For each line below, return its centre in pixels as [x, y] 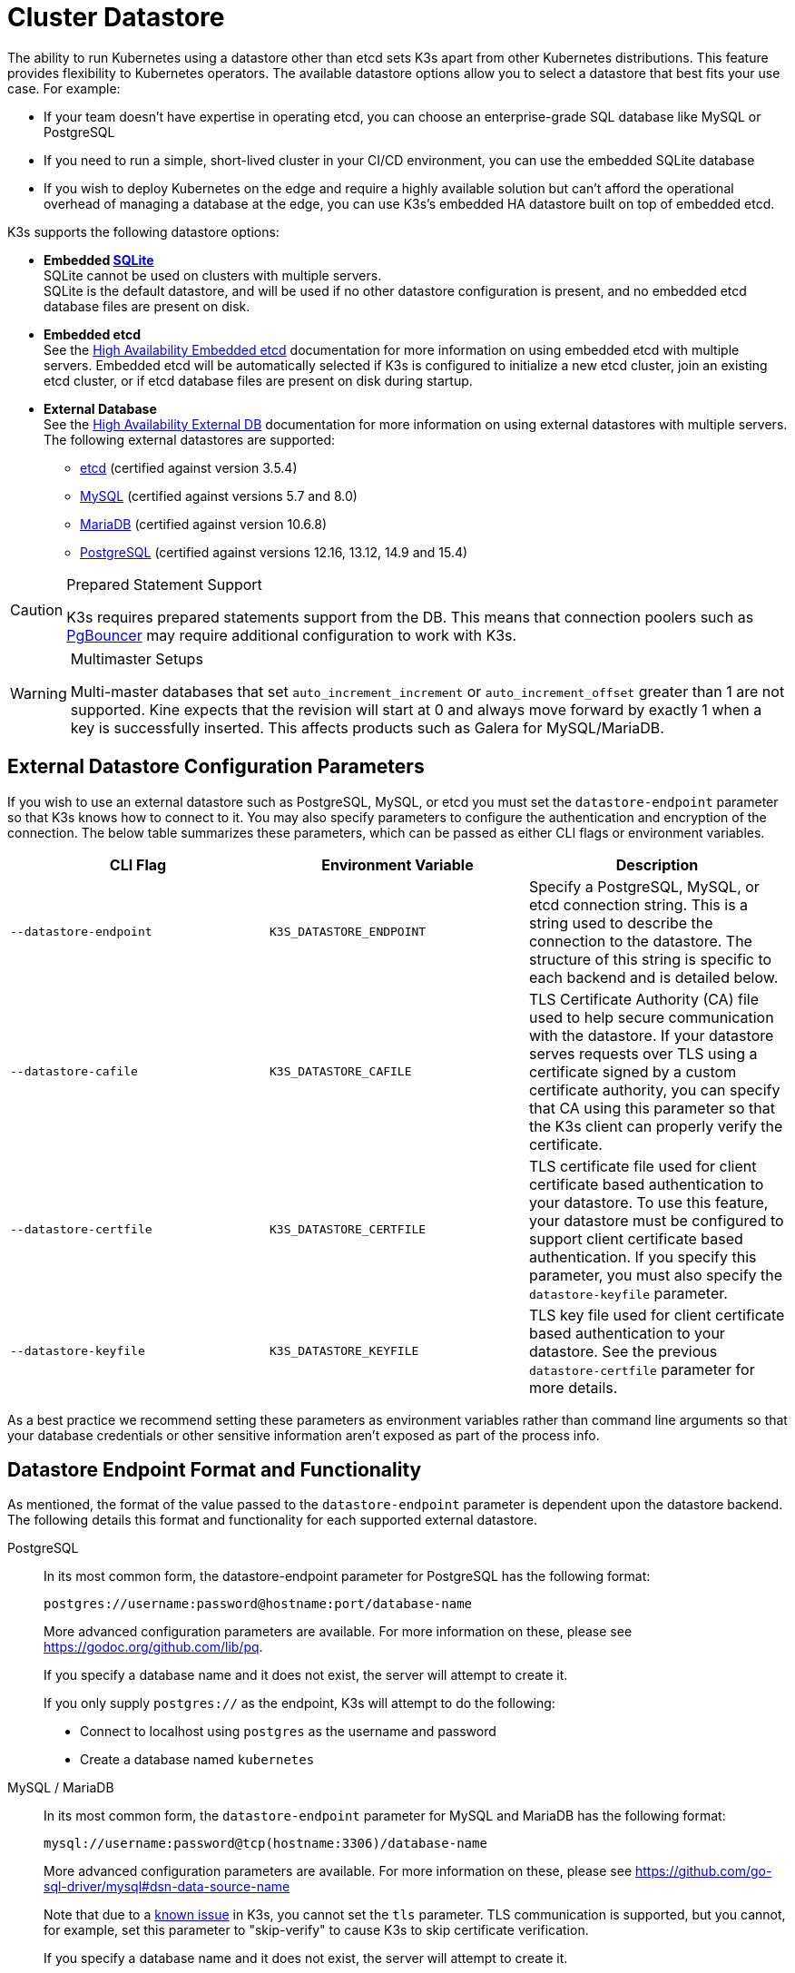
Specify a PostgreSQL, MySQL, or [644, 886]
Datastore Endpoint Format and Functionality [215, 1470]
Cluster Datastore [116, 17]
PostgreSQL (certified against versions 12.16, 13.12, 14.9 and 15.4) [274, 552]
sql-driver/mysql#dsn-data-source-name [167, 1887]
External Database [100, 408]
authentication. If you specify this [643, 1256]
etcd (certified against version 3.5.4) [189, 467]
